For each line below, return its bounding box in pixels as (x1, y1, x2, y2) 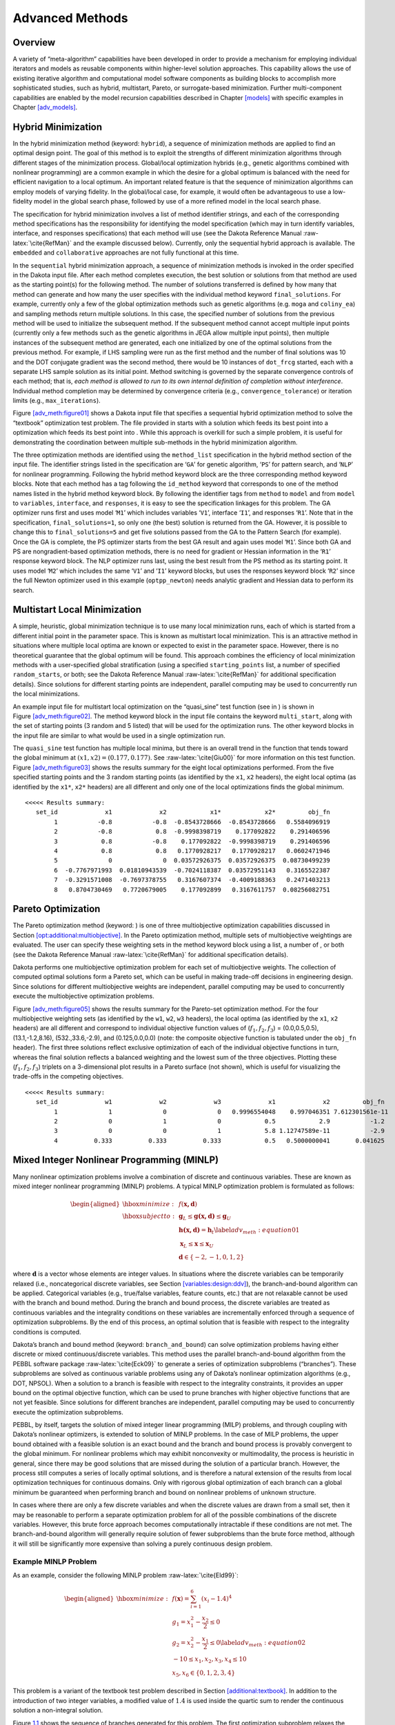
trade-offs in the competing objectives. (12, 1072, 124, 1081)
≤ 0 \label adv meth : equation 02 (210, 1639, 306, 1648)
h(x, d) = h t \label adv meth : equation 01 (178, 1225, 300, 1235)
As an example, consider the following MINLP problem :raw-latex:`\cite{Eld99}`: (12, 1570, 239, 1579)
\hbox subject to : (122, 1212, 175, 1221)
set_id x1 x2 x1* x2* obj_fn (35, 808, 331, 816)
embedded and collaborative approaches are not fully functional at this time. (12, 248, 239, 257)
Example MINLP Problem (12, 1557, 97, 1566)
